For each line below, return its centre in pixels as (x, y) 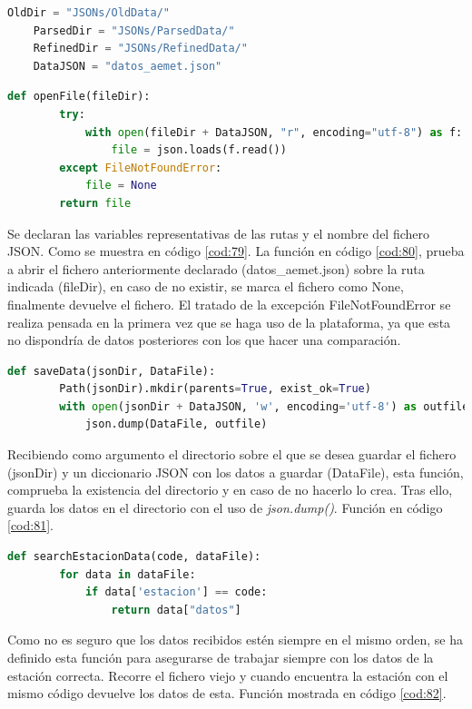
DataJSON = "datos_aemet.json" (128, 66)
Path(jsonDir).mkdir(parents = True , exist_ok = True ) (215, 389)
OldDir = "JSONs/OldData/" (89, 13)
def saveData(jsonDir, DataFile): (112, 371)
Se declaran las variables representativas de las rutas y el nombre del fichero (219, 233)
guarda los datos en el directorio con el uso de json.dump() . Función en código (225, 507)
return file (95, 203)
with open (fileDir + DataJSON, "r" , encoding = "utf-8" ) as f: (274, 132)
